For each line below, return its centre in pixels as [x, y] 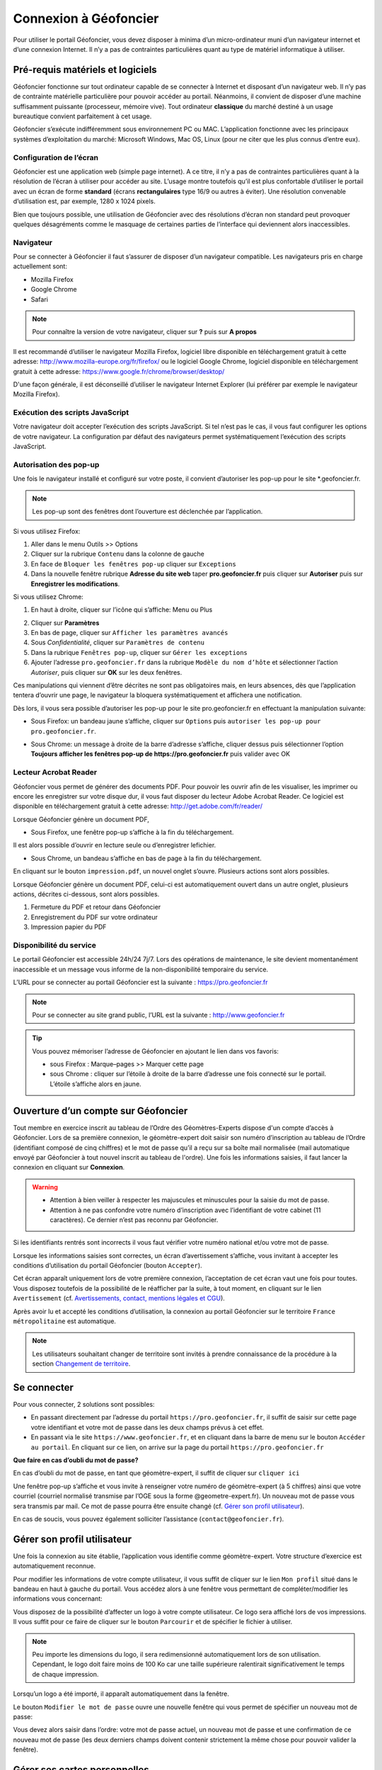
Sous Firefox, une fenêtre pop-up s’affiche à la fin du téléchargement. [132, 833]
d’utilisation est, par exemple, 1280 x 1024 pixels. [84, 201]
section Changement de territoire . [81, 1364]
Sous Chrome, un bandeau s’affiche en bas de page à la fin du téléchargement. [146, 858]
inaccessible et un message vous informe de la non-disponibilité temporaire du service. [141, 969]
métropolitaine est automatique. [65, 1321]
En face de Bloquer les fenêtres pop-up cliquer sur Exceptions [133, 564]
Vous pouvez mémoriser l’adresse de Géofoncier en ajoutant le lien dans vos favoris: [156, 1051]
